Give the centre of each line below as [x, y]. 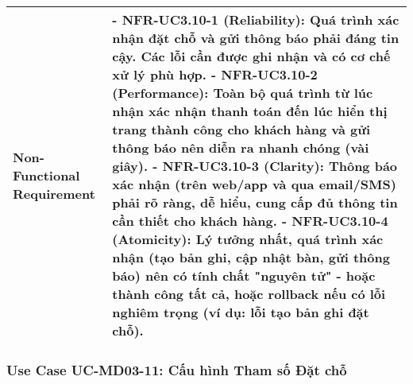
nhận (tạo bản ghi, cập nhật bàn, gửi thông [251, 257]
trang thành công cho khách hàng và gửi [241, 129]
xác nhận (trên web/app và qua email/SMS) [254, 184]
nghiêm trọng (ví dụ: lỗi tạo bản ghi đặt [241, 312]
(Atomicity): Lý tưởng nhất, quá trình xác [248, 239]
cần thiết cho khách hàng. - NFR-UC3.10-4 [250, 221]
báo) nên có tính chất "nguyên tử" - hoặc [244, 275]
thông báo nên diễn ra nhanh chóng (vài [241, 147]
